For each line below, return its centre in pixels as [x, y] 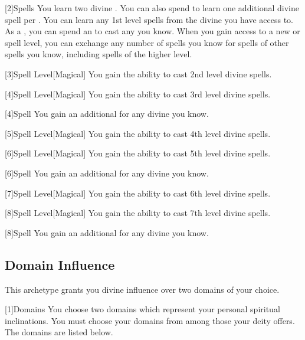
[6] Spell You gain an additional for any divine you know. [107, 173]
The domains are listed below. [59, 332]
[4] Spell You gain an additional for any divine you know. [107, 114]
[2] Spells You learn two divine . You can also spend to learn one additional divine [152, 8]
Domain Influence [60, 264]
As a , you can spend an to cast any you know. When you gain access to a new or [152, 31]
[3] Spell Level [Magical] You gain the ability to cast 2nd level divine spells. [138, 73]
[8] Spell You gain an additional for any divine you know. [107, 232]
